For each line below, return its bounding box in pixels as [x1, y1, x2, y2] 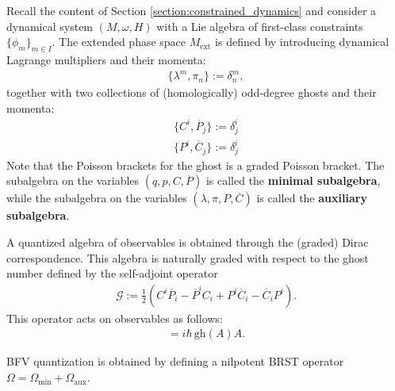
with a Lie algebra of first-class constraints [156, 17, 363, 34]
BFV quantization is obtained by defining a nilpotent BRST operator [6, 353, 344, 370]
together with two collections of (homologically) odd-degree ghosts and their [6, 84, 377, 101]
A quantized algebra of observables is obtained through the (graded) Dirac [6, 234, 369, 251]
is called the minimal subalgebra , [205, 172, 381, 189]
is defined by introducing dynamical [215, 33, 389, 50]
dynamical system [6, 17, 94, 34]
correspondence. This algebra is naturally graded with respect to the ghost [6, 249, 369, 266]
